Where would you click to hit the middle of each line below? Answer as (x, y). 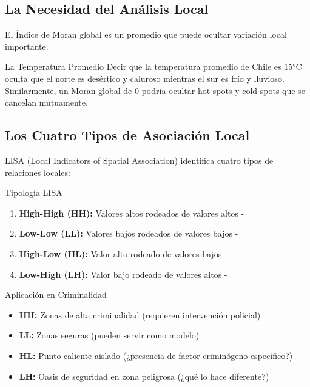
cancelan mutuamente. (46, 102)
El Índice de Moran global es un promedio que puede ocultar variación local (146, 34)
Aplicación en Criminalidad (56, 294)
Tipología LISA (34, 193)
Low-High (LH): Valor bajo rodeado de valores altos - (123, 274)
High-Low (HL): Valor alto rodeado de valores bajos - (123, 253)
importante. (27, 46)
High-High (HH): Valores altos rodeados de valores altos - (132, 213)
